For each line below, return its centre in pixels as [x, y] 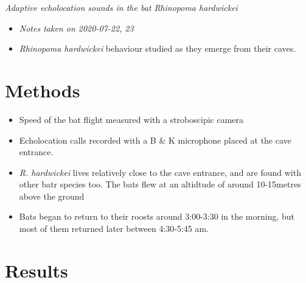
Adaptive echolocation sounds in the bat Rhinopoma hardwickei [121, 7]
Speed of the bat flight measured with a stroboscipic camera [131, 119]
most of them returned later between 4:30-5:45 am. [114, 229]
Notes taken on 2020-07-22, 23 [76, 28]
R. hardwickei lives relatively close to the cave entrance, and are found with [160, 172]
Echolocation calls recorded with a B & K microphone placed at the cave [155, 140]
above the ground [52, 196]
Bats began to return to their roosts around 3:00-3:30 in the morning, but [157, 216]
